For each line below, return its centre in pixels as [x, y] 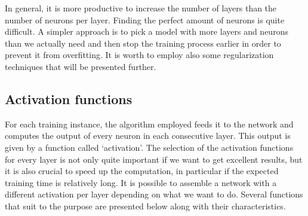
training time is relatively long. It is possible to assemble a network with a [141, 182]
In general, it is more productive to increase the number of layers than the [141, 8]
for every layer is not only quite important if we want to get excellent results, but [154, 159]
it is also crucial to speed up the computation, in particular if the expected [142, 171]
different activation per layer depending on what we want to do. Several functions [154, 194]
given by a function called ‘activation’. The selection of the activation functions [149, 147]
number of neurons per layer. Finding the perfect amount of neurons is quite [145, 19]
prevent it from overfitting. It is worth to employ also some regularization [139, 55]
